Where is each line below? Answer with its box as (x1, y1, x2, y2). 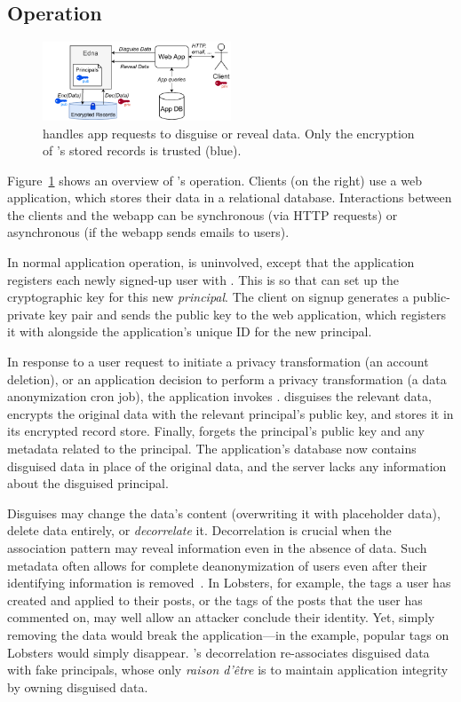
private (7, 304, 45, 323)
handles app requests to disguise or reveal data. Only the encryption (43, 123, 415, 142)
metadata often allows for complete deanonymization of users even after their (7, 556, 427, 574)
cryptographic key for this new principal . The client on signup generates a (7, 288, 409, 306)
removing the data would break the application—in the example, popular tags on (7, 625, 449, 643)
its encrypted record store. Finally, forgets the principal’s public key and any (7, 422, 425, 440)
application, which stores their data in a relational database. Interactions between (7, 188, 452, 207)
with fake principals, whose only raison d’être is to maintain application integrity (7, 660, 449, 679)
